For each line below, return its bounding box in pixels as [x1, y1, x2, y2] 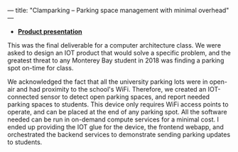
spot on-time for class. [7, 64, 74, 72]
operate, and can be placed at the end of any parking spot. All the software [7, 108, 227, 116]
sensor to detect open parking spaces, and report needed [40, 92, 210, 101]
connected [7, 92, 39, 101]
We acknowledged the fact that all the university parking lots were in [7, 77, 208, 86]
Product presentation [17, 28, 83, 36]
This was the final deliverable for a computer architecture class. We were [7, 41, 222, 49]
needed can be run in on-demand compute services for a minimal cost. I [7, 115, 219, 124]
